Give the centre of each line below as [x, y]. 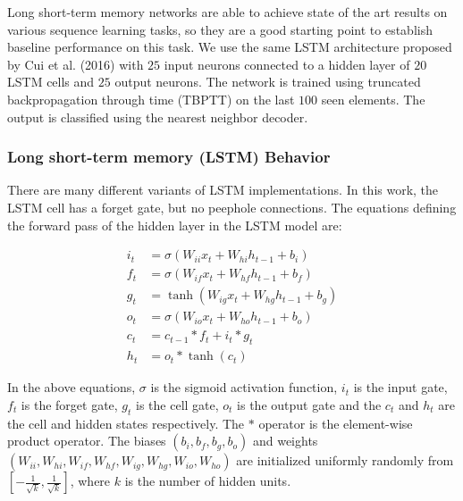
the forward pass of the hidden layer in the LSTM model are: [175, 225]
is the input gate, [400, 387]
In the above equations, [72, 387]
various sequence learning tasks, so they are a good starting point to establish [220, 29]
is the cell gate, [177, 404]
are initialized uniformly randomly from [345, 460]
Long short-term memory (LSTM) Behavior [169, 157]
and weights [285, 441]
